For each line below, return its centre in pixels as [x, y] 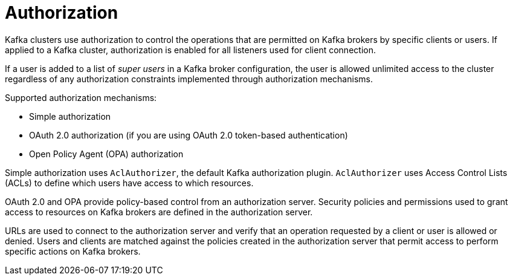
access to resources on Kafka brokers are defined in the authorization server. [159, 212]
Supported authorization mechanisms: [81, 97]
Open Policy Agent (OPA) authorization [106, 154]
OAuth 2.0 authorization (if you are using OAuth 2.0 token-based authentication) [189, 135]
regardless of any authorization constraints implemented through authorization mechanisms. [189, 79]
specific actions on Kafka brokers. [73, 251]
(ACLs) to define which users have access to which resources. [129, 183]
